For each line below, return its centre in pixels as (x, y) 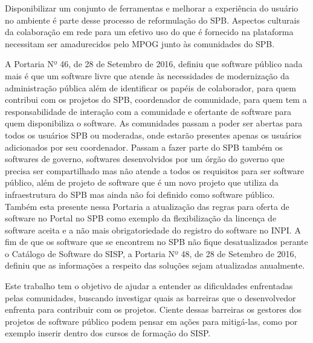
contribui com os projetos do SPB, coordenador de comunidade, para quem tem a (156, 100)
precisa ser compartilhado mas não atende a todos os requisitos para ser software (155, 170)
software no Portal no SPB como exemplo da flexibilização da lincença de (141, 218)
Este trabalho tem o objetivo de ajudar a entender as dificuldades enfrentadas (149, 286)
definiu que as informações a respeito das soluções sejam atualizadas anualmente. (155, 265)
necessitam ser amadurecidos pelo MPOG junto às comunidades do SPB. (140, 43)
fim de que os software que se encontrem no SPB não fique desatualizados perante (156, 242)
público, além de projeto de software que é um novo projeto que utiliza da (142, 182)
